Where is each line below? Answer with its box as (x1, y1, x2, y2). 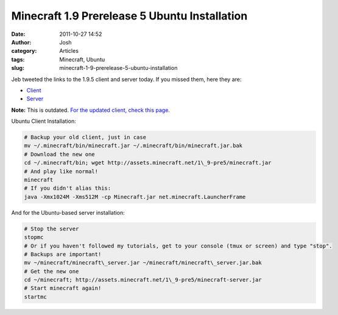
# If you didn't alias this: (24, 185, 111, 192)
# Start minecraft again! (24, 285, 102, 292)
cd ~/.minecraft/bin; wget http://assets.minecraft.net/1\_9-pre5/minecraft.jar (24, 159, 272, 167)
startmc (24, 293, 47, 300)
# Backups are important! (24, 251, 102, 258)
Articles (59, 47, 79, 55)
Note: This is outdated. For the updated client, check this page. (11, 106, 171, 114)
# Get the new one (24, 268, 79, 275)
